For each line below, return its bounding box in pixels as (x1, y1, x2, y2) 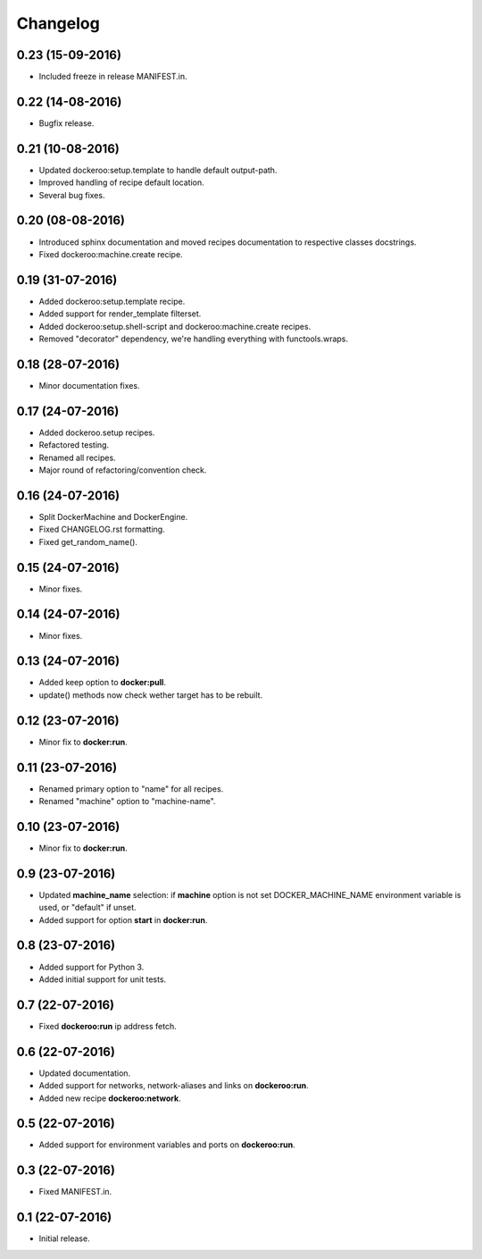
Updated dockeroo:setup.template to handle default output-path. (38, 164, 278, 175)
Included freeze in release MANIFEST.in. (38, 71, 187, 82)
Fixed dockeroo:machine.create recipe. (38, 248, 183, 259)
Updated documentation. (38, 1068, 131, 1079)
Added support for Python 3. (38, 961, 145, 972)
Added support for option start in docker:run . (38, 914, 208, 925)
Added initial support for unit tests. (38, 974, 167, 985)
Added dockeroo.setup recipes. (38, 427, 155, 438)
